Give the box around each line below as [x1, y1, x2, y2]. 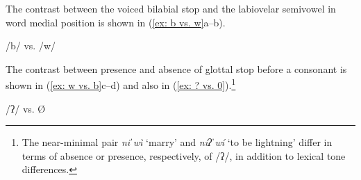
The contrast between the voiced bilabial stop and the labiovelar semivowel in [6, 1, 336, 15]
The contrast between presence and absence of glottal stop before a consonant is [6, 61, 347, 76]
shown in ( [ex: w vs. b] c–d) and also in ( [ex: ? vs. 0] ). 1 [6, 76, 236, 92]
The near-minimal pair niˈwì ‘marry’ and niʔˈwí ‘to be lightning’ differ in [22, 135, 333, 149]
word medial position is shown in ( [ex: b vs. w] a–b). [6, 15, 226, 29]
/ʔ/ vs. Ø [6, 101, 46, 115]
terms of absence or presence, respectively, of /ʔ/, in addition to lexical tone [22, 148, 346, 163]
